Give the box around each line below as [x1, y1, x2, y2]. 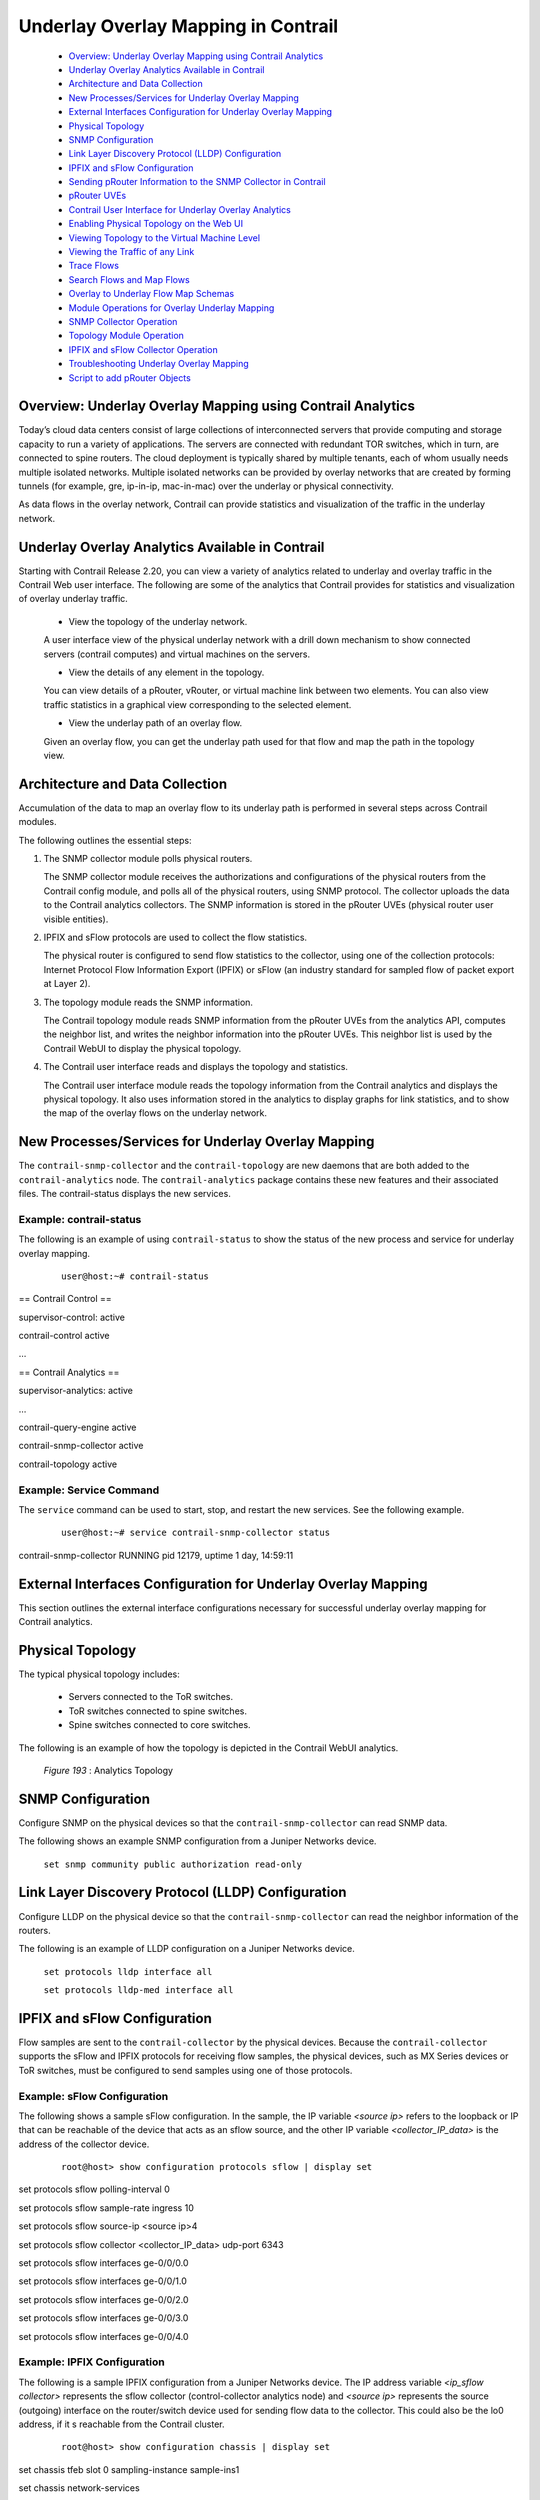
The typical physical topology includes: [18, 1668, 180, 1680]
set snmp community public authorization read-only [43, 1858, 303, 1870]
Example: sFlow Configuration [18, 2089, 169, 2103]
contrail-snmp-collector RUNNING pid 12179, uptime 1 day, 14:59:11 [18, 1549, 294, 1561]
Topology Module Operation [68, 330, 185, 342]
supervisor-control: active [18, 1311, 125, 1323]
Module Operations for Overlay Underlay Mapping [68, 301, 275, 314]
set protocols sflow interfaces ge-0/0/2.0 [18, 2293, 189, 2305]
